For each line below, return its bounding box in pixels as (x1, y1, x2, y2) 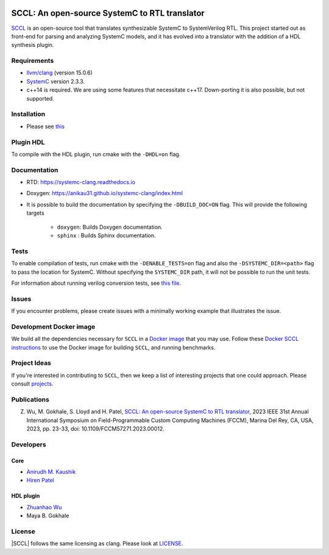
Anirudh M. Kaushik (26, 468, 76, 475)
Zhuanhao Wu (26, 503, 62, 510)
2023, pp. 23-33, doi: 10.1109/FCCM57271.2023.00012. (26, 425, 164, 432)
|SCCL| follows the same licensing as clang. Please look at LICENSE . (11, 540, 183, 547)
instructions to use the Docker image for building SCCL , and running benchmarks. (11, 343, 216, 351)
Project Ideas (11, 359, 52, 367)
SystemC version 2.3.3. (26, 77, 85, 85)
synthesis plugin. (11, 41, 54, 49)
